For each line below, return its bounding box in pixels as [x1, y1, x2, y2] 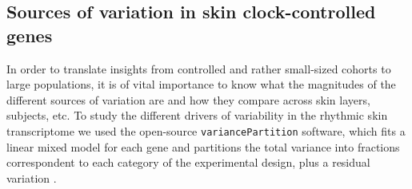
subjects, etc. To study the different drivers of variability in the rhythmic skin [6, 107, 388, 124]
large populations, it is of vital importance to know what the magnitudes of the [6, 76, 396, 93]
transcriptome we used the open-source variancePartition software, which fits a [6, 122, 406, 139]
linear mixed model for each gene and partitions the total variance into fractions [6, 138, 400, 155]
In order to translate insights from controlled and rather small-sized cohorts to [6, 60, 391, 77]
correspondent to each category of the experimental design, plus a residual [6, 154, 370, 171]
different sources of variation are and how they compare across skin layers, [6, 91, 370, 108]
